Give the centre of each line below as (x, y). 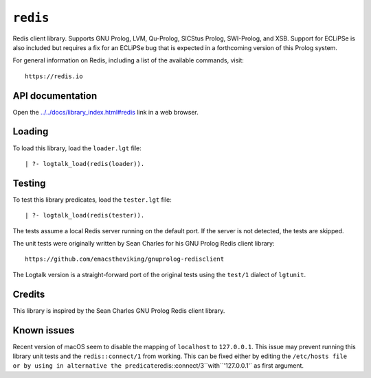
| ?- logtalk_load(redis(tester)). (85, 215)
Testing (29, 183)
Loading (31, 131)
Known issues (44, 330)
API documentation (55, 96)
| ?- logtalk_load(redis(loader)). (85, 164)
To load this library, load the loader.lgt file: (77, 148)
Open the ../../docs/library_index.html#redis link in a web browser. (106, 112)
